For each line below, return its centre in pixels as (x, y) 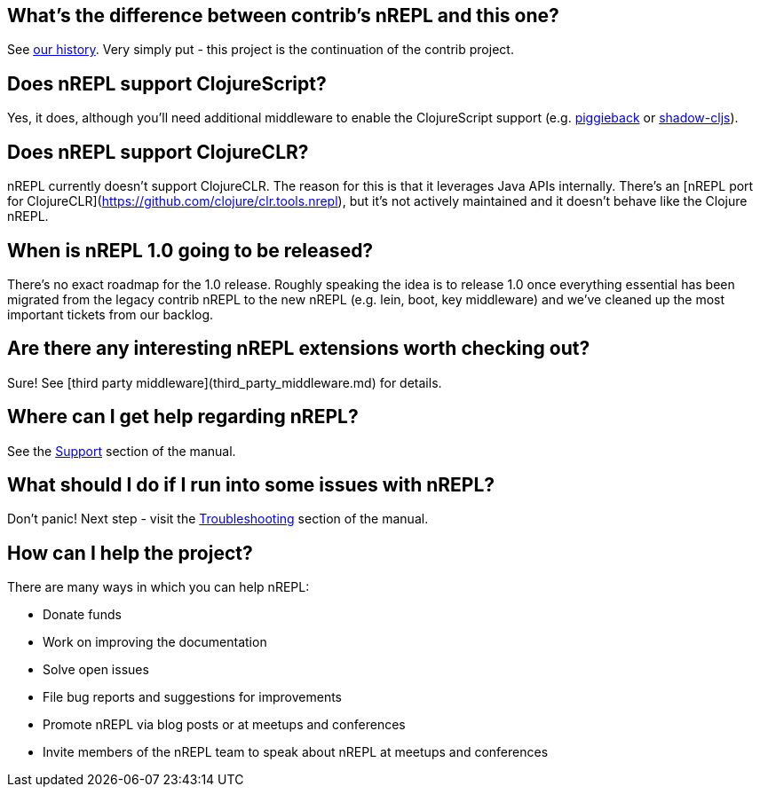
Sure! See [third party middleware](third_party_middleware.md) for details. (225, 382)
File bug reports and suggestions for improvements (192, 697)
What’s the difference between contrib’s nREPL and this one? (283, 16)
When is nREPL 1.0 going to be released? (190, 250)
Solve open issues (96, 670)
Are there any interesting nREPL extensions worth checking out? (299, 349)
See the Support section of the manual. (122, 451)
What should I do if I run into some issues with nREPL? (251, 485)
